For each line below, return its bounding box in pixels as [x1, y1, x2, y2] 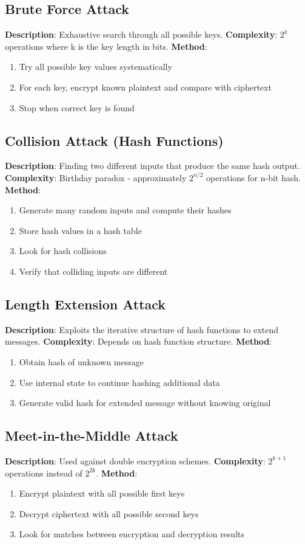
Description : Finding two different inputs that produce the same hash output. [5, 159, 300, 172]
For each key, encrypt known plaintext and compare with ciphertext [19, 80, 272, 93]
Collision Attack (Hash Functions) [5, 131, 224, 150]
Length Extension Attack [5, 294, 166, 313]
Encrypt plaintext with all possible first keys [19, 487, 185, 500]
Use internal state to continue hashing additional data [19, 376, 220, 388]
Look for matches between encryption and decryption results [19, 528, 244, 540]
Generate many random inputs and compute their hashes [19, 204, 232, 216]
